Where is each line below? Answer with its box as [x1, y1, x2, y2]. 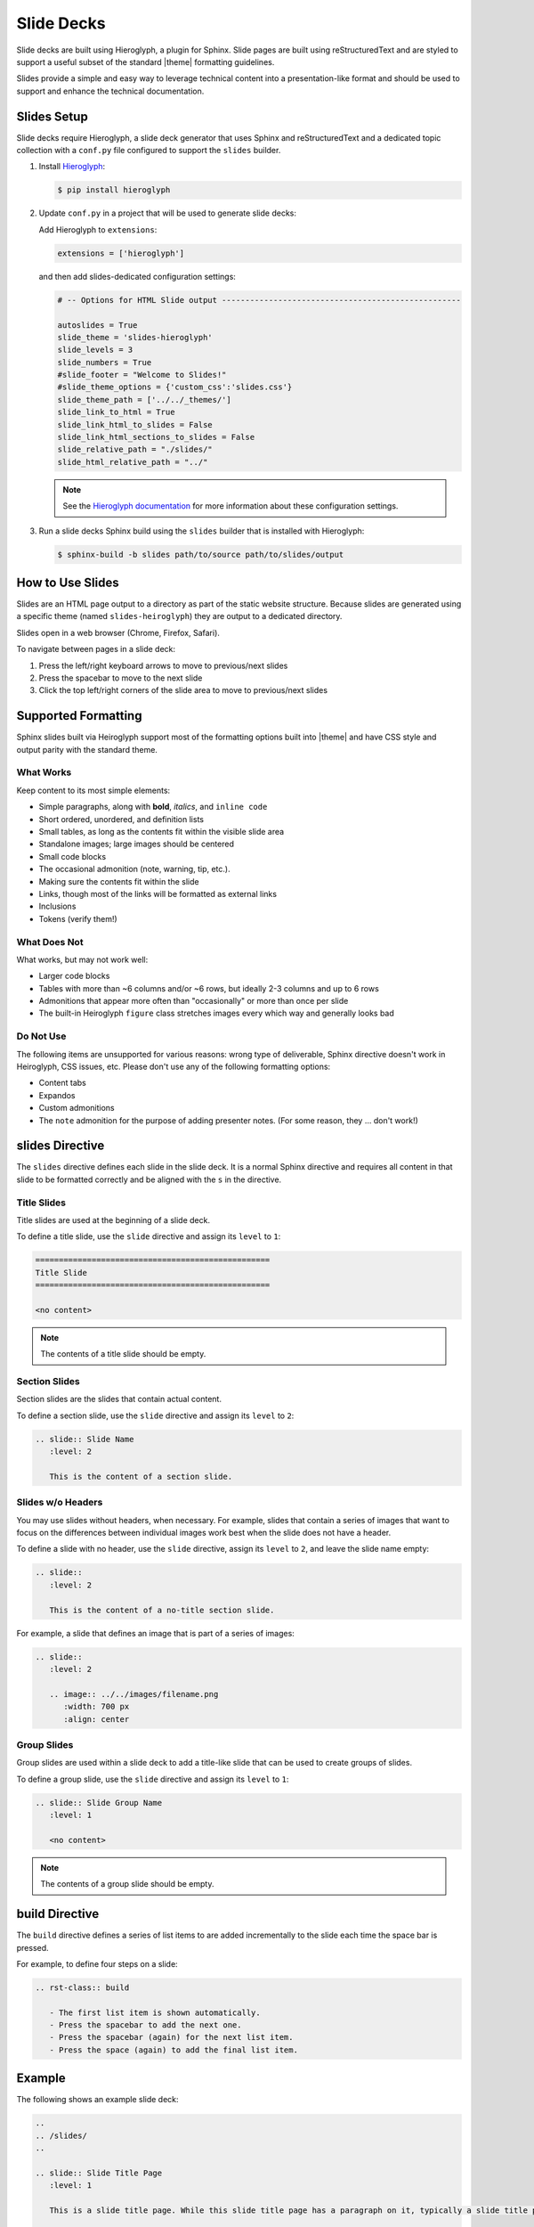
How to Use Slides [16, 575, 119, 590]
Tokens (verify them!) [38, 913, 117, 924]
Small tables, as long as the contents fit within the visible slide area [38, 827, 285, 836]
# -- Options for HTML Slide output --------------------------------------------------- [57, 295, 462, 305]
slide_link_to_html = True [57, 407, 175, 418]
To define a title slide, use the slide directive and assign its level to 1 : [16, 1231, 281, 1242]
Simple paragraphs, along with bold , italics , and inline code [38, 802, 268, 812]
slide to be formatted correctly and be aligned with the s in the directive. [16, 1174, 282, 1185]
